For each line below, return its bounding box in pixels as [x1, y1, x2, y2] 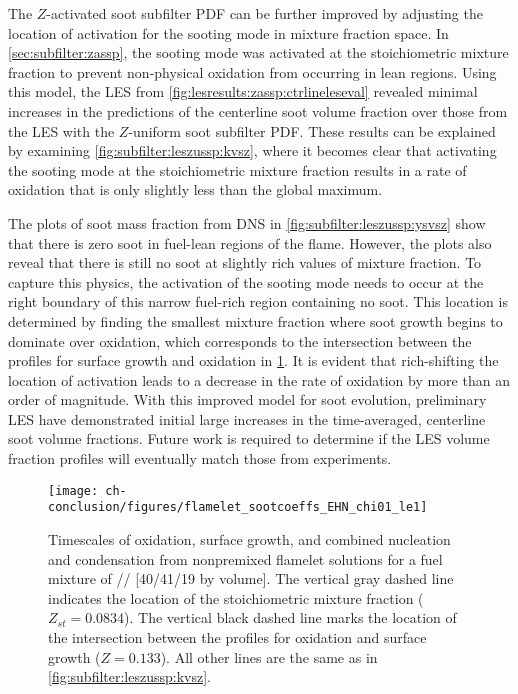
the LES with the [8, 120, 115, 141]
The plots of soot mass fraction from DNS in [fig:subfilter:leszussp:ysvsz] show [8, 212, 486, 233]
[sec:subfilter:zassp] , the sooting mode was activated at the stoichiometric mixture [8, 42, 509, 63]
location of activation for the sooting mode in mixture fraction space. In [8, 22, 449, 43]
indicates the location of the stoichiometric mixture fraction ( [48, 587, 424, 608]
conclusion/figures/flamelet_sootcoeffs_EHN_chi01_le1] [48, 500, 428, 515]
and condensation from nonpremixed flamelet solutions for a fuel [48, 548, 443, 569]
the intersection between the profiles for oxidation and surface [48, 626, 427, 647]
